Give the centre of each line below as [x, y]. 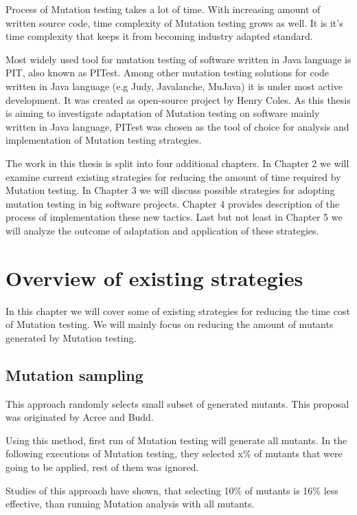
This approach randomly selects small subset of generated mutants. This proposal [177, 403]
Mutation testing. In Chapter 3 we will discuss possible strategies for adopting [170, 190]
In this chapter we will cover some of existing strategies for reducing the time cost [178, 310]
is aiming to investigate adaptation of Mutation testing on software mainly [163, 113]
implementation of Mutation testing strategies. [104, 140]
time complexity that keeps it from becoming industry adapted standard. [159, 36]
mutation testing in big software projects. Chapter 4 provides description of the [173, 203]
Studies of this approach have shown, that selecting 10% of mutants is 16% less [172, 490]
